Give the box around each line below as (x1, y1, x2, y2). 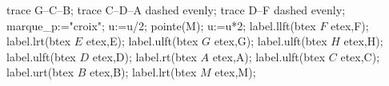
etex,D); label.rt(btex (92, 48, 197, 64)
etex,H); (343, 33, 383, 49)
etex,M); (215, 64, 256, 80)
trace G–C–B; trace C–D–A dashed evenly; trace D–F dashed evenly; (6, 2, 346, 18)
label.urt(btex (6, 64, 74, 80)
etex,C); (340, 48, 380, 64)
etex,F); (331, 17, 369, 33)
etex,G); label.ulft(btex (214, 33, 327, 49)
